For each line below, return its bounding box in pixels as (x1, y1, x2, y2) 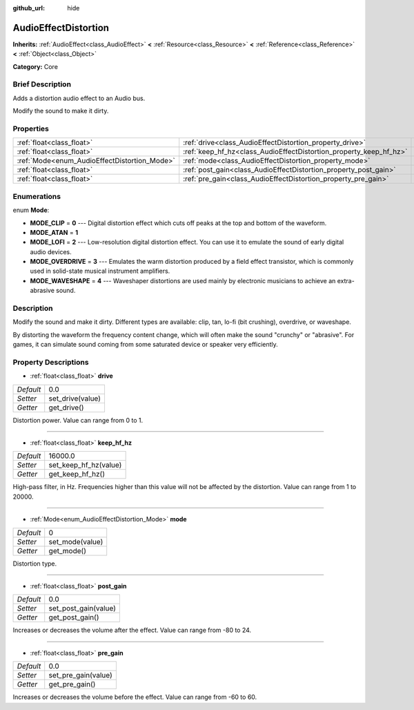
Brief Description (12, 79, 72, 89)
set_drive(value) (48, 394, 101, 403)
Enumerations (12, 191, 61, 201)
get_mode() (48, 546, 86, 555)
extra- (337, 276, 355, 285)
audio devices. (30, 247, 72, 256)
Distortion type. (12, 559, 57, 568)
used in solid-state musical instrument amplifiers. (30, 267, 170, 276)
